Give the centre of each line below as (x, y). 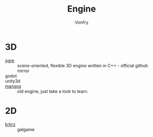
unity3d (13, 81)
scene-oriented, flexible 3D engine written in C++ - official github (83, 65)
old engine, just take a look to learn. (53, 91)
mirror (23, 71)
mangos (13, 86)
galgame (26, 129)
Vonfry (82, 22)
